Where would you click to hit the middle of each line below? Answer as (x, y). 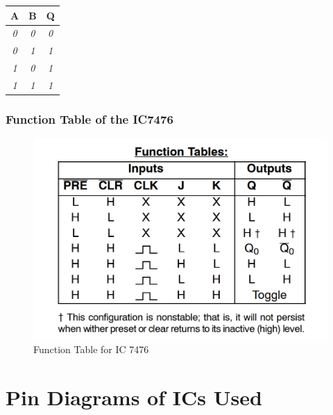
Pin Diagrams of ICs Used (134, 397)
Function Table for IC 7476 (91, 349)
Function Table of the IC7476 (89, 119)
